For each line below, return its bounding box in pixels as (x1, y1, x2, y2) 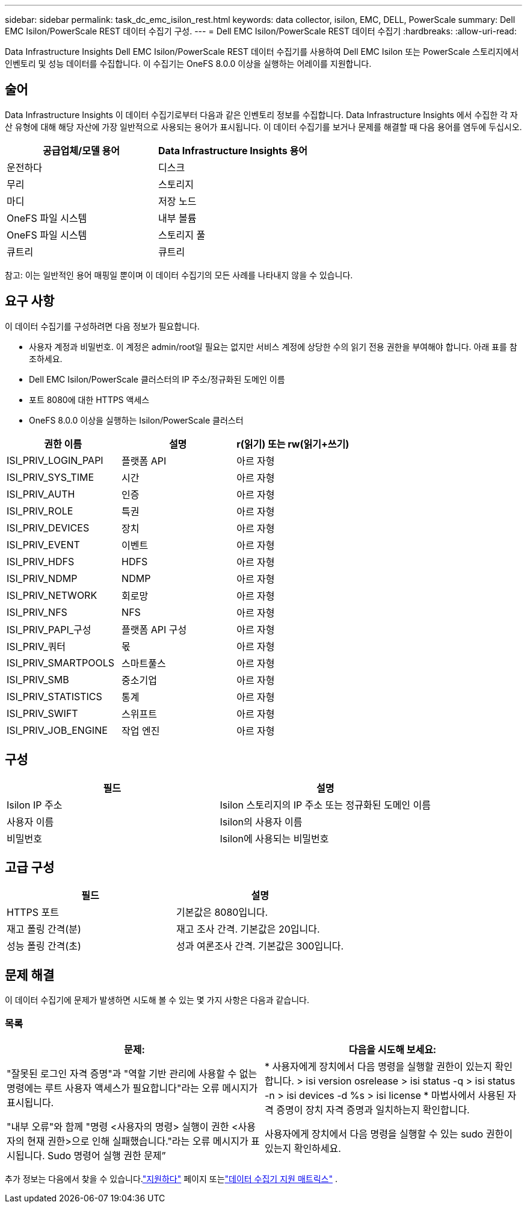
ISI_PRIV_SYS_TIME (7, 471, 94, 483)
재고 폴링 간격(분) (7, 923, 81, 936)
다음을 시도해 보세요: (348, 1043, 437, 1056)
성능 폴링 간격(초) (7, 940, 81, 953)
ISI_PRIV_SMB (7, 673, 69, 686)
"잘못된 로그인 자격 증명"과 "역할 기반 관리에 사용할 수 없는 (7, 1067, 257, 1080)
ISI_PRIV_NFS (7, 606, 67, 618)
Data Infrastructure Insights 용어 (158, 144, 307, 157)
